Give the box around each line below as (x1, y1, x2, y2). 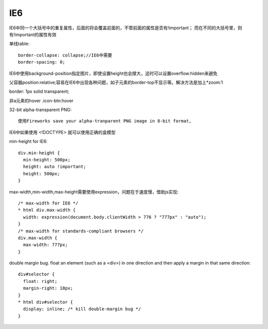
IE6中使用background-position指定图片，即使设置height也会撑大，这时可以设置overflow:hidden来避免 (9, 70, 218, 76)
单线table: (9, 41, 30, 47)
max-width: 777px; (23, 242, 68, 248)
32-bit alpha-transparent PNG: (9, 107, 72, 113)
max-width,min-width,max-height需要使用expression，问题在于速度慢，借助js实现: (9, 189, 179, 195)
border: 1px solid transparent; (9, 88, 69, 94)
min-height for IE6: (9, 138, 48, 144)
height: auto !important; (23, 164, 86, 170)
